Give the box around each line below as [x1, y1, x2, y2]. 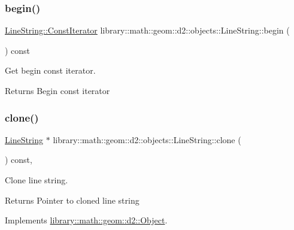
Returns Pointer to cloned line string [5, 193, 140, 206]
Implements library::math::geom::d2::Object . [5, 214, 168, 226]
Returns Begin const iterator [5, 84, 110, 96]
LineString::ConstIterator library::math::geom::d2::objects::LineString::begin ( [5, 24, 290, 37]
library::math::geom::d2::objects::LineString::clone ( [53, 133, 241, 146]
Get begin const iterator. [5, 64, 96, 77]
